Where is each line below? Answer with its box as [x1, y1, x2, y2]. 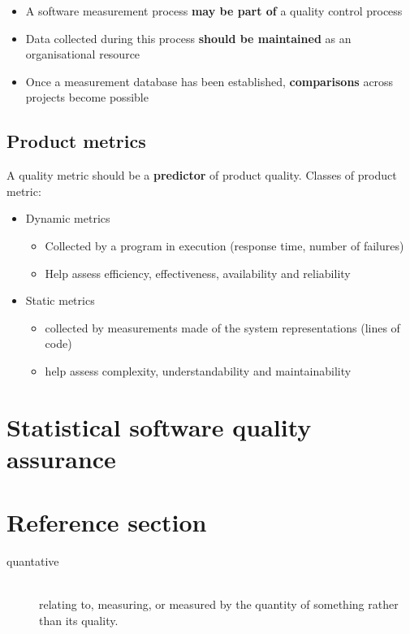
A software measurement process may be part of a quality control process [25, 2, 403, 19]
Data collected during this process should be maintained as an [25, 29, 352, 46]
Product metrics [6, 128, 146, 154]
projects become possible [25, 89, 149, 106]
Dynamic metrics [25, 210, 110, 227]
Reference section [6, 506, 207, 539]
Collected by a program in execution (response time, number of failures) [45, 237, 404, 254]
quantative [6, 553, 59, 570]
